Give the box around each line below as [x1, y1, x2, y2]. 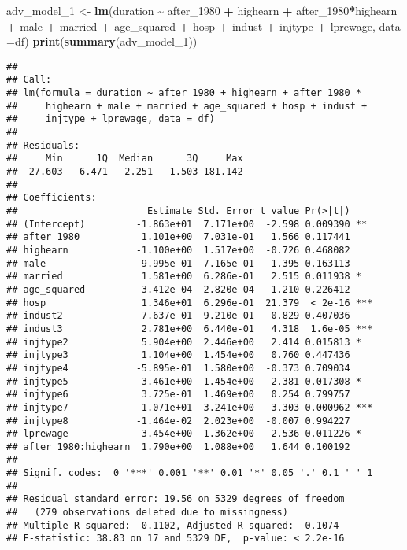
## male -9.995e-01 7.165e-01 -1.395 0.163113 [6, 257, 350, 269]
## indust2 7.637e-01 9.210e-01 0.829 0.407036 [6, 310, 350, 322]
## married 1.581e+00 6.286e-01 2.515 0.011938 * [6, 271, 362, 282]
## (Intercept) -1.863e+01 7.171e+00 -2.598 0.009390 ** [6, 218, 368, 230]
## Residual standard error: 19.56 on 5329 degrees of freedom [6, 493, 345, 505]
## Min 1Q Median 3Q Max [6, 153, 243, 164]
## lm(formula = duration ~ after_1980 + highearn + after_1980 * [6, 87, 362, 99]
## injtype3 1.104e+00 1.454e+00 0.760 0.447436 [6, 349, 350, 361]
